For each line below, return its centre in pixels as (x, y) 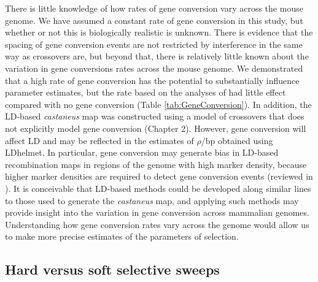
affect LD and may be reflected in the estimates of (99, 140)
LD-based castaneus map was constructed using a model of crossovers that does (155, 116)
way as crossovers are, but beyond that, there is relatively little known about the (157, 56)
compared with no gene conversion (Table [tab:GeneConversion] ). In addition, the (158, 104)
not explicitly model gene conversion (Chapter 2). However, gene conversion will (156, 128)
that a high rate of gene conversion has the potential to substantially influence (152, 80)
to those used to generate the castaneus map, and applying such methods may (152, 200)
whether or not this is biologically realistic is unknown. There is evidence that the (159, 32)
